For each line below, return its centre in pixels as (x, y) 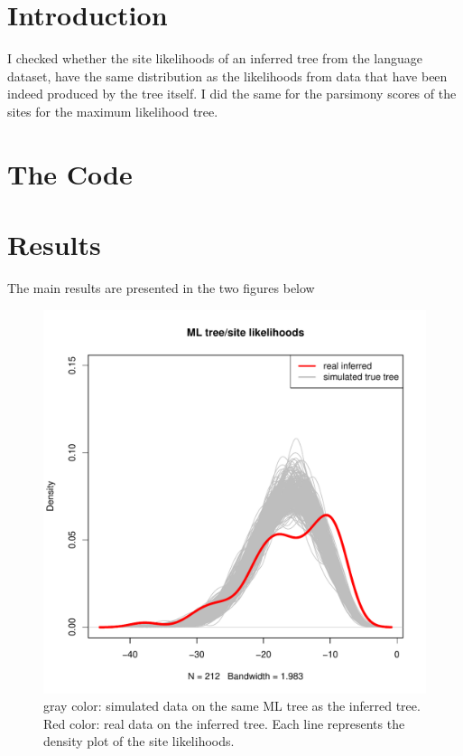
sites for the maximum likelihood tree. (113, 111)
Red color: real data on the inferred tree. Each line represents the (224, 723)
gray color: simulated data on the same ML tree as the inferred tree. (232, 706)
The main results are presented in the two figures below (161, 288)
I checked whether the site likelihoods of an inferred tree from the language (215, 58)
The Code (70, 173)
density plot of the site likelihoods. (139, 741)
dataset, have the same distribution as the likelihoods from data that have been (227, 76)
